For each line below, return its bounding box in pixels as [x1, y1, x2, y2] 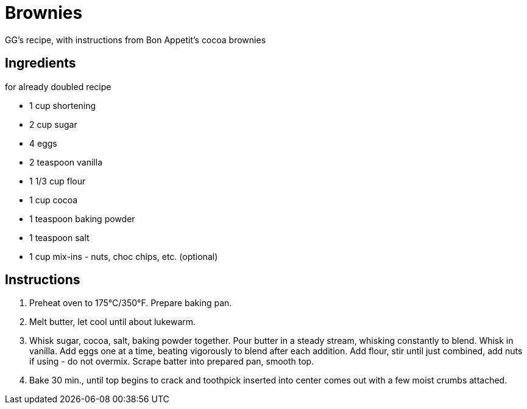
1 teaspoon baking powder [29, 213, 135, 224]
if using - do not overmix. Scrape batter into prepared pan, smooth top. [29, 356, 314, 367]
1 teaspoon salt [29, 232, 90, 243]
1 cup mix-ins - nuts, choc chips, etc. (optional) [29, 251, 218, 262]
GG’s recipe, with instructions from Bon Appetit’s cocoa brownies [5, 34, 266, 45]
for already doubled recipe [5, 81, 111, 92]
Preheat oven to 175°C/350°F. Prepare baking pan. [29, 298, 232, 309]
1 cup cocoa [29, 194, 78, 205]
